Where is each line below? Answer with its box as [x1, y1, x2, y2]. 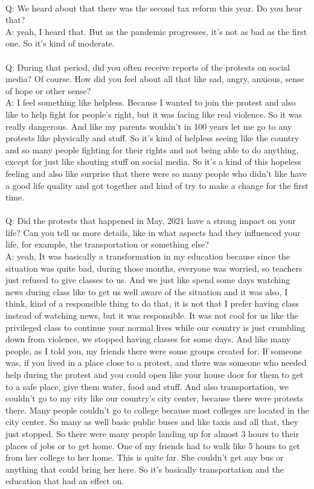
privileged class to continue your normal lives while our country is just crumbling [5, 321, 306, 333]
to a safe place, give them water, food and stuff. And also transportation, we [5, 380, 289, 392]
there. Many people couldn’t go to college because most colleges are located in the [5, 403, 309, 416]
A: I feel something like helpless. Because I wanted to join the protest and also [5, 96, 296, 109]
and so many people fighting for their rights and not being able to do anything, [5, 143, 299, 156]
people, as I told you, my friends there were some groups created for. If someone [5, 344, 302, 357]
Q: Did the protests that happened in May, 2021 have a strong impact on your [5, 214, 296, 227]
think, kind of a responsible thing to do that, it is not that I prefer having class [5, 297, 299, 310]
